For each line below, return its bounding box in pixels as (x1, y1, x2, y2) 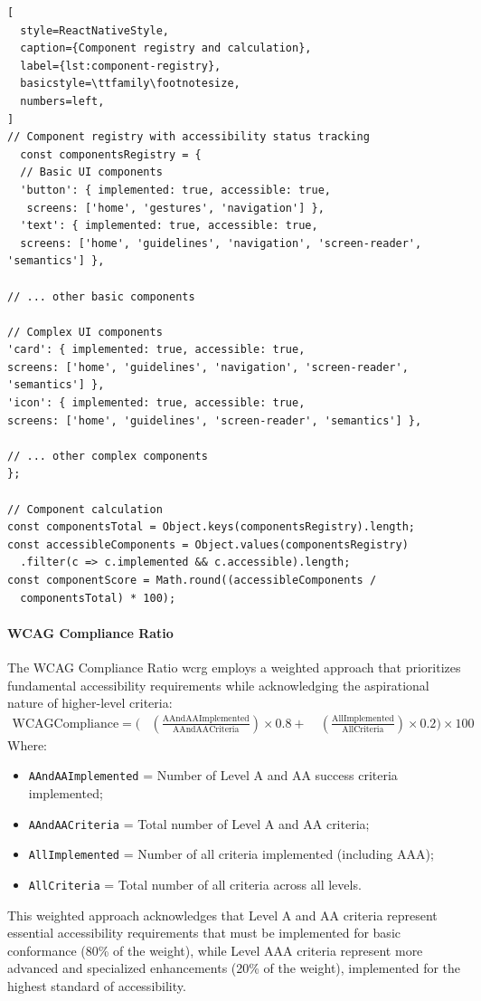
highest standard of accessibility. (7, 976, 186, 995)
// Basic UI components (20, 166, 163, 179)
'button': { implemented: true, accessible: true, (20, 183, 331, 196)
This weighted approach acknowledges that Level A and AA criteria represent (7, 905, 438, 924)
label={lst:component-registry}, (20, 59, 222, 72)
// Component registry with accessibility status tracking (7, 130, 370, 144)
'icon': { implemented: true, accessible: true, (7, 396, 306, 410)
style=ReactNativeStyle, (20, 24, 169, 37)
